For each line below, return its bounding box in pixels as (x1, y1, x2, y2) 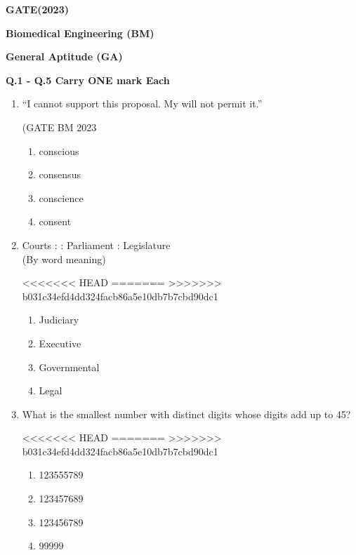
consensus (39, 167, 81, 182)
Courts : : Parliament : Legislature (22, 237, 171, 252)
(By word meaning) (22, 251, 106, 266)
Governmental (39, 359, 100, 374)
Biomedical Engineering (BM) (6, 25, 154, 40)
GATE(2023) (6, 2, 69, 16)
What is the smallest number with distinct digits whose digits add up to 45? (22, 406, 351, 421)
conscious (39, 143, 79, 158)
